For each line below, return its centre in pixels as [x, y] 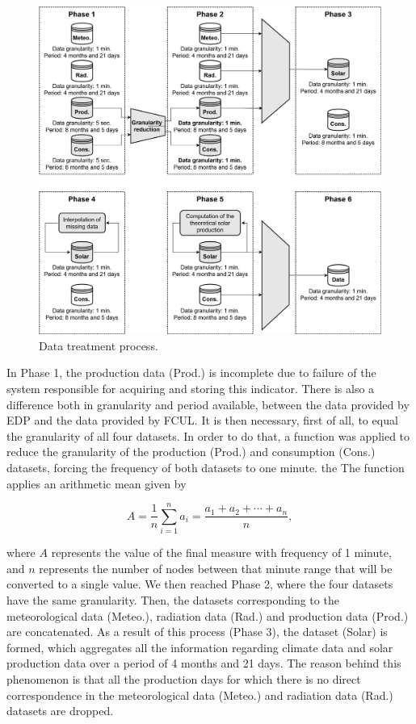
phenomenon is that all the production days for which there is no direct [184, 679]
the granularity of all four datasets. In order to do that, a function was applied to [208, 435]
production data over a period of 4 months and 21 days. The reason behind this [204, 663]
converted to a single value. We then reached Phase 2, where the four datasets [200, 584]
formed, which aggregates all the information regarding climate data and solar [200, 647]
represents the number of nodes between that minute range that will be [216, 568]
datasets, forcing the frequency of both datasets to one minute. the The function [206, 467]
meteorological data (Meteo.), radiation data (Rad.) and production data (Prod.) [208, 615]
